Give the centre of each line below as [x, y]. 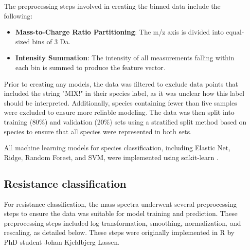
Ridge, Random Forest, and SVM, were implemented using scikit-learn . [111, 157]
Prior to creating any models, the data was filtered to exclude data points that [121, 83]
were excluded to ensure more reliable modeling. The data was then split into [119, 112]
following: [18, 15]
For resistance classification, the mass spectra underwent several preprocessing [120, 204]
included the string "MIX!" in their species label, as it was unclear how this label [124, 93]
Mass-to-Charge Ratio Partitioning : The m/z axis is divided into [120, 32]
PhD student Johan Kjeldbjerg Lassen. [62, 241]
